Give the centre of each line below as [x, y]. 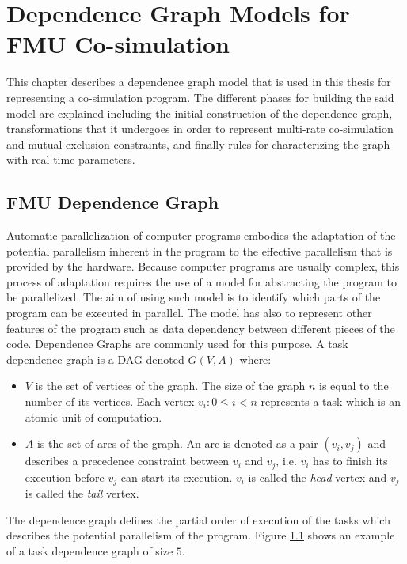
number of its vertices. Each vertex [110, 401]
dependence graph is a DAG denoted [95, 359]
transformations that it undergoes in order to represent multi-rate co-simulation [200, 129]
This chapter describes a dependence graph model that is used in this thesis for [199, 82]
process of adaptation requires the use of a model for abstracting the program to [202, 281]
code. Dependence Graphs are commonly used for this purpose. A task [177, 344]
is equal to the [354, 386]
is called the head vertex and [318, 477]
